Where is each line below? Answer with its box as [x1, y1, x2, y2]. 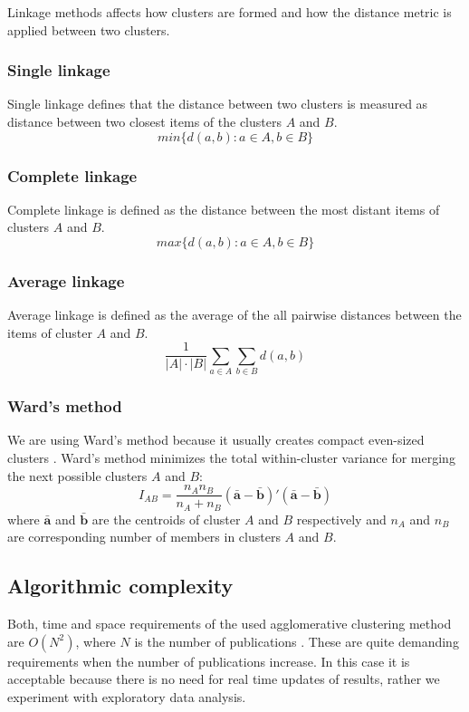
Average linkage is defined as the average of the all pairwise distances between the [7, 305, 462, 324]
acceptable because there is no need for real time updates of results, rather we [7, 669, 440, 688]
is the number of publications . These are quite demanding [134, 631, 459, 650]
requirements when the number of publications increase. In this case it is [7, 651, 410, 670]
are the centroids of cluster [91, 509, 241, 528]
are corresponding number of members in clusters [7, 527, 281, 546]
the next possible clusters [7, 466, 148, 485]
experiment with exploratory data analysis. [7, 687, 246, 706]
